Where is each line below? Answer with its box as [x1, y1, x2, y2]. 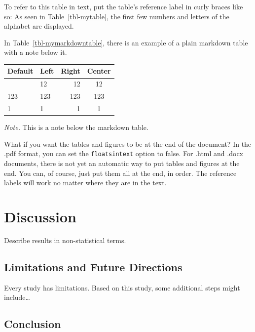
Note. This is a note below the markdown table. [4, 122, 148, 132]
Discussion [4, 206, 76, 226]
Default [7, 66, 34, 76]
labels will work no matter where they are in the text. [4, 177, 167, 188]
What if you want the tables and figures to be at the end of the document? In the [4, 138, 252, 149]
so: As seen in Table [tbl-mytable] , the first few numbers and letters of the [4, 11, 229, 21]
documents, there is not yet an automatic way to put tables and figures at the [4, 158, 240, 168]
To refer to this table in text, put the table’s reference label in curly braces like [4, 1, 243, 11]
